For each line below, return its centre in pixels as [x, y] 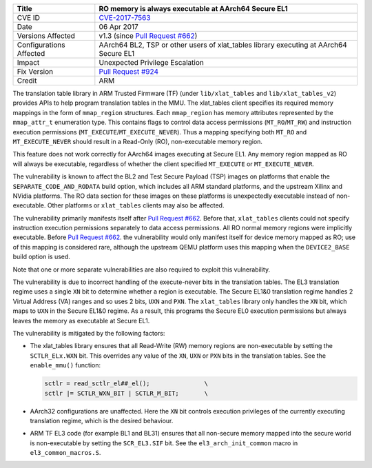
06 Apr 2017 [119, 27]
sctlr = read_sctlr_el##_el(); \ [126, 384]
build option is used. [41, 257]
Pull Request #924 [128, 71]
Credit [27, 81]
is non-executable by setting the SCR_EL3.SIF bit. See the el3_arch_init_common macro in [164, 443]
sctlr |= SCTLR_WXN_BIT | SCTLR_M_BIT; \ [126, 393]
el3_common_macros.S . [65, 453]
